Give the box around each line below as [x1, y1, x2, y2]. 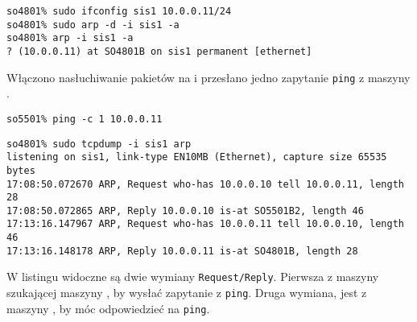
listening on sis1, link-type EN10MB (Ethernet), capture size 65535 [6, 151, 387, 163]
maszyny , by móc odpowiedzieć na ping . [6, 299, 210, 316]
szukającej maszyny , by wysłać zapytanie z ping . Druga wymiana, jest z [6, 284, 367, 301]
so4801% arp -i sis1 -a [6, 32, 134, 44]
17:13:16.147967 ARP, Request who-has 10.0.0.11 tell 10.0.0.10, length [6, 218, 404, 230]
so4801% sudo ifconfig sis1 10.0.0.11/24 [6, 6, 232, 17]
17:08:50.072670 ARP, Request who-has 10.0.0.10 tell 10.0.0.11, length [6, 178, 404, 190]
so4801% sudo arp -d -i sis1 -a [6, 19, 180, 31]
